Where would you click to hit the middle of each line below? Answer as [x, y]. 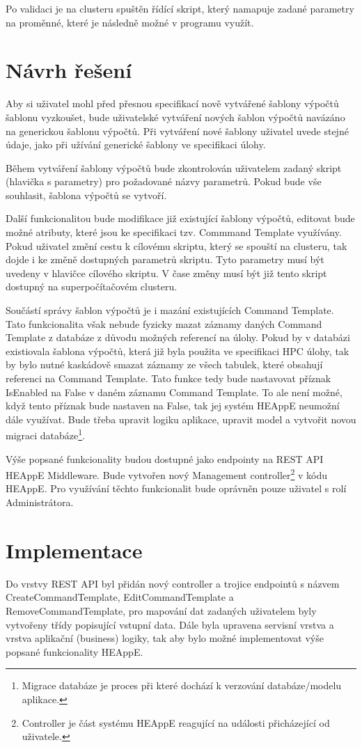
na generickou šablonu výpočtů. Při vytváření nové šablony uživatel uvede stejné [177, 131]
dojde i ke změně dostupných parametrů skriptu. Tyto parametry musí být [165, 259]
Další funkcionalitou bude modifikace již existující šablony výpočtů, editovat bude [180, 218]
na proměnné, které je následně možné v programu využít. [130, 22]
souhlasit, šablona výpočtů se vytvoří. [86, 195]
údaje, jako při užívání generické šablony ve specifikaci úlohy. [136, 144]
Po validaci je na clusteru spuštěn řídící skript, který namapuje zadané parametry [180, 8]
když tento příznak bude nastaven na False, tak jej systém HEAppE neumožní [173, 406]
